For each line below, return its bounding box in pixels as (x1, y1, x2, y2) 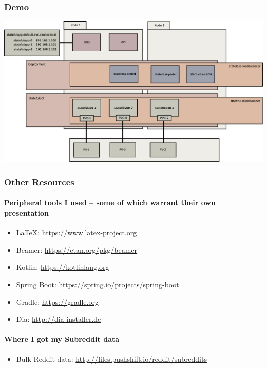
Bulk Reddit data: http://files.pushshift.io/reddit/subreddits (16, 353, 207, 364)
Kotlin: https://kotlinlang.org (16, 261, 109, 272)
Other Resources (4, 175, 74, 188)
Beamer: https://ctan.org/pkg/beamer (16, 244, 138, 255)
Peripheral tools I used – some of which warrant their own (4, 197, 216, 208)
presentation (4, 207, 49, 218)
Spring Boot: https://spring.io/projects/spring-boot (16, 278, 179, 289)
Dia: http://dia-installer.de (16, 313, 101, 324)
